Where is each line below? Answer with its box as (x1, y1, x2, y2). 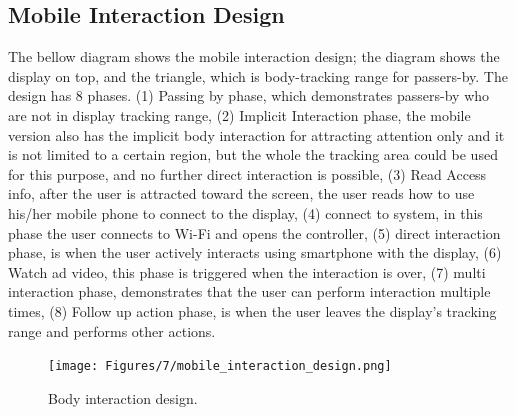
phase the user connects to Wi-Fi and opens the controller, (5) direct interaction (8, 222, 501, 243)
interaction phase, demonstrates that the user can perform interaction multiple (8, 281, 491, 302)
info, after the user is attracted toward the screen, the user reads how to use (8, 183, 475, 204)
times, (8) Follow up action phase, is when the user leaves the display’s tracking (8, 300, 497, 321)
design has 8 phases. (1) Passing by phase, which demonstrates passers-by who (8, 85, 490, 106)
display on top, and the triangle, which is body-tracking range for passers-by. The (8, 65, 508, 86)
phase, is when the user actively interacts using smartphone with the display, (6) (8, 242, 502, 263)
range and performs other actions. (8, 320, 216, 341)
